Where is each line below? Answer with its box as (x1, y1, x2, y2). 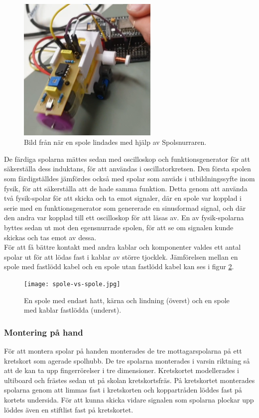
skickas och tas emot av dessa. (4, 232, 97, 242)
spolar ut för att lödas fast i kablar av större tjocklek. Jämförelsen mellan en (4, 251, 238, 262)
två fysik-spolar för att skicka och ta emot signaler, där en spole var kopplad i (4, 193, 242, 203)
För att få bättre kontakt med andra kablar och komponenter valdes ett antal (4, 242, 241, 252)
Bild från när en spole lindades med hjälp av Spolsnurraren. (24, 137, 207, 147)
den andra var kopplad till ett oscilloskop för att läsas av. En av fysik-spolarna (4, 212, 244, 223)
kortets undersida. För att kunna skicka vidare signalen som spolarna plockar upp (4, 395, 254, 405)
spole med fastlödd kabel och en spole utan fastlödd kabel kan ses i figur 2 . (4, 261, 234, 272)
